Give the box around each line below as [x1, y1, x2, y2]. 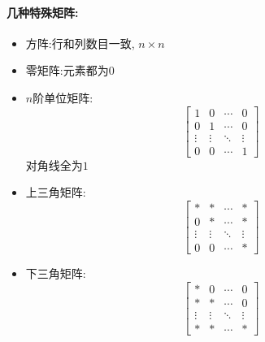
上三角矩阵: [25, 184, 86, 201]
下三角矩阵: [25, 265, 86, 282]
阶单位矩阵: [33, 89, 93, 106]
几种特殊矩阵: [7, 3, 79, 20]
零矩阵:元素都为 [25, 62, 109, 79]
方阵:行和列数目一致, [25, 34, 135, 51]
